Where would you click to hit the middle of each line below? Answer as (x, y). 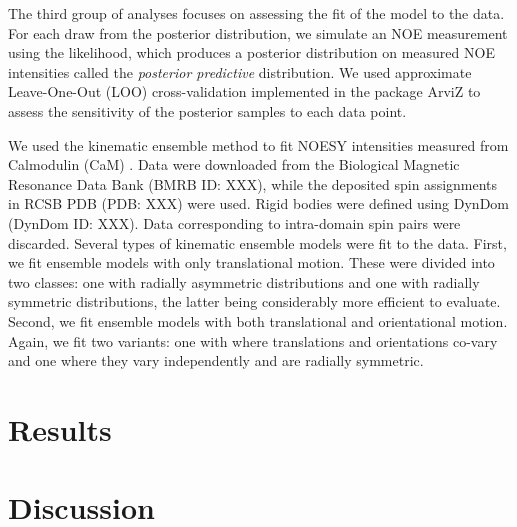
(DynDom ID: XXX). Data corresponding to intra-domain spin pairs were (234, 222)
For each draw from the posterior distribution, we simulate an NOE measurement (258, 32)
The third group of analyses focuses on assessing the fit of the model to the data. (256, 13)
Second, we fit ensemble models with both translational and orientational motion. (258, 320)
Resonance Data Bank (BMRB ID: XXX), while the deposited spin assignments (253, 183)
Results (60, 428)
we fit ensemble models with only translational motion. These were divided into (251, 262)
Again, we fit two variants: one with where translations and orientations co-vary (253, 340)
